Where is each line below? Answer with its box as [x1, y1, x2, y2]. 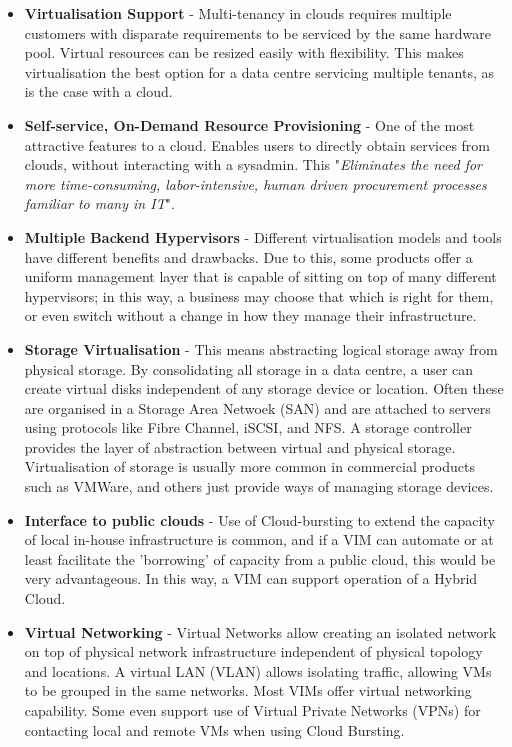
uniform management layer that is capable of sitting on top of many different [24, 266, 497, 287]
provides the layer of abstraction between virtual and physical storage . [24, 436, 456, 457]
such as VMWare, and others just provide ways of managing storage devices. [24, 476, 494, 497]
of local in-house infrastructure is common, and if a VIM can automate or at [24, 529, 494, 550]
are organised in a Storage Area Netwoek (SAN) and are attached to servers [24, 397, 491, 418]
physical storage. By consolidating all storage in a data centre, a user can [24, 358, 474, 379]
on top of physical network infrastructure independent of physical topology [24, 641, 483, 662]
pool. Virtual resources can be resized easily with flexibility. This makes [24, 42, 464, 63]
